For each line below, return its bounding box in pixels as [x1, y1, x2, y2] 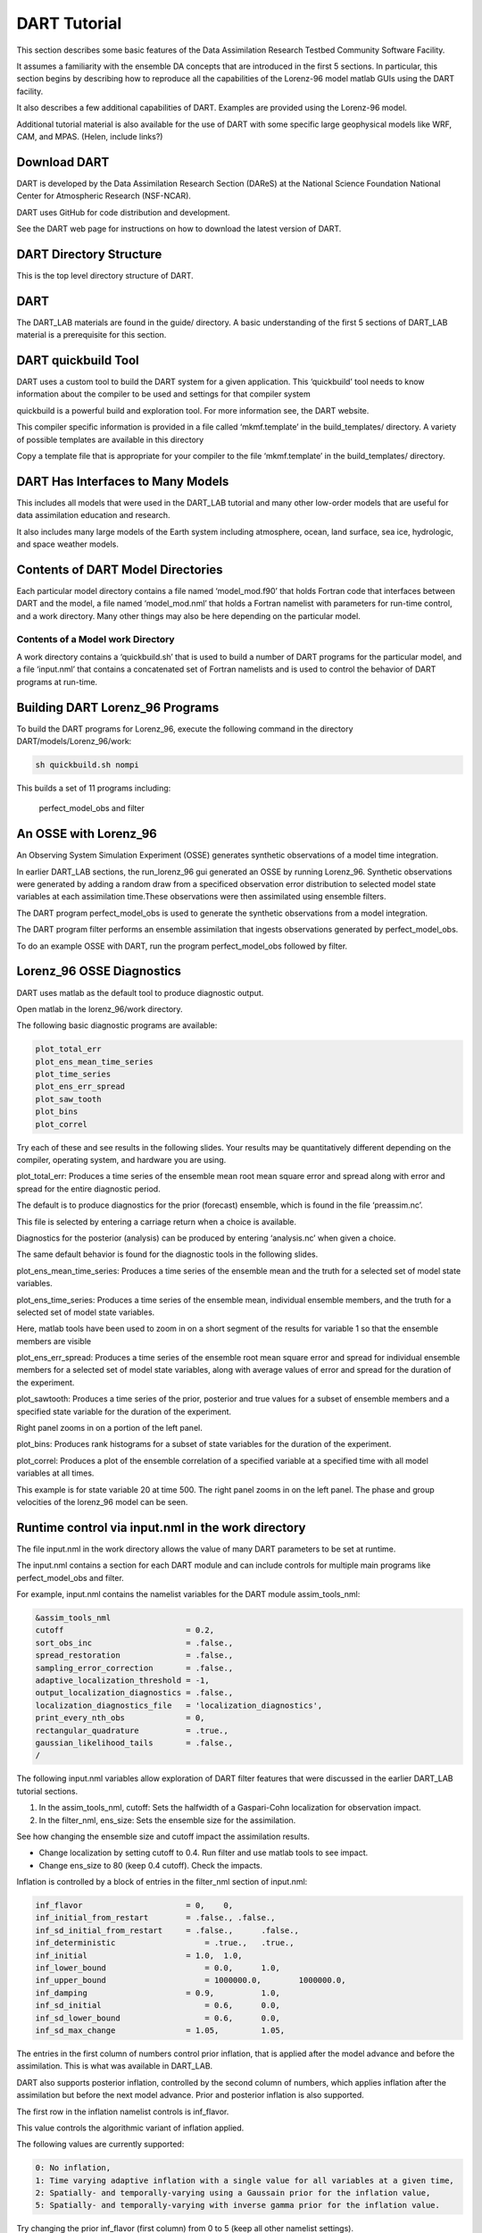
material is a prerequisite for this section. [16, 330, 167, 340]
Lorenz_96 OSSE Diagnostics [16, 964, 182, 979]
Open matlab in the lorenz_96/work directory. [16, 1003, 183, 1014]
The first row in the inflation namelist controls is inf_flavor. [16, 2106, 229, 2117]
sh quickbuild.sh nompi [35, 760, 140, 770]
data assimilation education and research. [16, 510, 170, 521]
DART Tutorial [16, 13, 122, 33]
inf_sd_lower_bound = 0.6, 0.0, [35, 2012, 280, 2023]
